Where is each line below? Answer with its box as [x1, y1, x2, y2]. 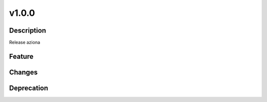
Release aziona [9, 40, 41, 46]
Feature [9, 52, 34, 60]
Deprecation [9, 84, 48, 92]
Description [9, 26, 46, 35]
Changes [9, 68, 38, 76]
